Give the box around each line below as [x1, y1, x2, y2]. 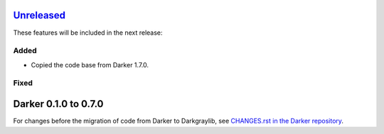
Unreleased [13, 9, 66, 21]
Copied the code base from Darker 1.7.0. [31, 60, 149, 69]
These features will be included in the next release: [13, 28, 163, 37]
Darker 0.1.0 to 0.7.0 [13, 98, 104, 110]
